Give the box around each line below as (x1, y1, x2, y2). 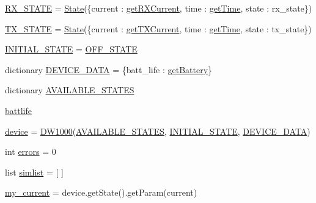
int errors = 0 (5, 145, 56, 158)
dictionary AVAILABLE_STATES (5, 84, 134, 96)
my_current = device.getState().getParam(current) (5, 186, 197, 199)
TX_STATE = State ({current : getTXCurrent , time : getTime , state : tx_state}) (5, 22, 312, 35)
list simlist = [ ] (5, 165, 64, 178)
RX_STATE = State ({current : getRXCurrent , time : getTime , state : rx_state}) (5, 2, 312, 14)
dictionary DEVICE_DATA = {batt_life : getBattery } (5, 63, 213, 76)
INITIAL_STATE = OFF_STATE (5, 43, 138, 55)
